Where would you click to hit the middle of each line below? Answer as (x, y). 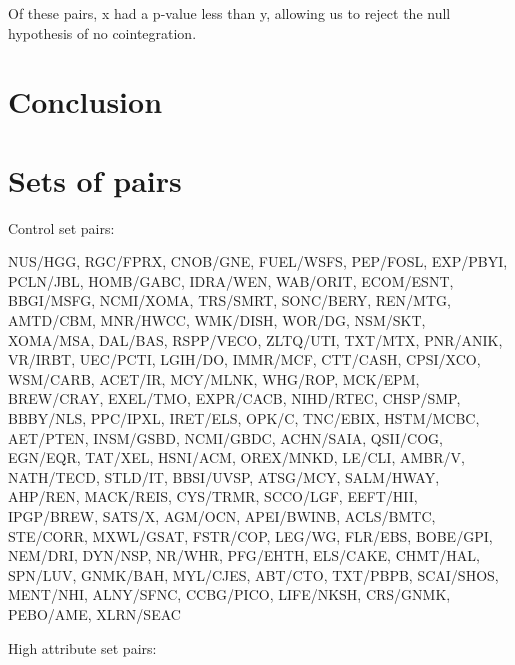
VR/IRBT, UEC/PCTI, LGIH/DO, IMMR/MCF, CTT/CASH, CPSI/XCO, (244, 359)
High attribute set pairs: (82, 647)
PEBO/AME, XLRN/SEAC (94, 613)
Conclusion (85, 101)
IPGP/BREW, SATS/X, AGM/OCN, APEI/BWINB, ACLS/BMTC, (222, 516)
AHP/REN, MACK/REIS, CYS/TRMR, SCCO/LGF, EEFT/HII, (213, 496)
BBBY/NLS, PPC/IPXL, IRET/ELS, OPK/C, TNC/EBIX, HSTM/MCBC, (244, 418)
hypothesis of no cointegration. (102, 32)
